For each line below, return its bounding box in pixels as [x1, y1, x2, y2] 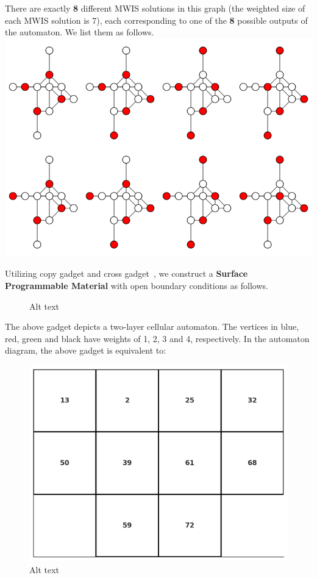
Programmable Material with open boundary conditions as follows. [5, 279, 268, 292]
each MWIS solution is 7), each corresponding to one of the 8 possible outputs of [5, 13, 308, 26]
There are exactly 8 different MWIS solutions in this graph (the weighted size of [5, 2, 305, 14]
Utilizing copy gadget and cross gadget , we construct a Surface [5, 267, 248, 280]
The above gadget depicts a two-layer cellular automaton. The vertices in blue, [5, 320, 299, 333]
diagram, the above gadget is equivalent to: [5, 344, 166, 357]
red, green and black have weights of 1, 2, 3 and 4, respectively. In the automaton [5, 332, 310, 344]
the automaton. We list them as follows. [5, 26, 154, 38]
